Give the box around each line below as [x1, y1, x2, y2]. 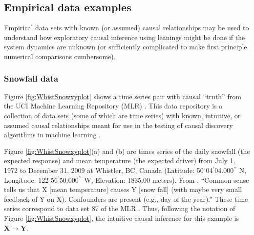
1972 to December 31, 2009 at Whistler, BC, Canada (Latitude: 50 [4, 165, 204, 175]
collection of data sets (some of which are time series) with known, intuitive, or [4, 110, 241, 120]
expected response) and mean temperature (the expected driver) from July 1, [4, 155, 235, 166]
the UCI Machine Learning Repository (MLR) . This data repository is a [4, 101, 223, 111]
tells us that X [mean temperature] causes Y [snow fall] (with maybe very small [4, 184, 242, 194]
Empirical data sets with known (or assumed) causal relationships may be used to [4, 22, 249, 33]
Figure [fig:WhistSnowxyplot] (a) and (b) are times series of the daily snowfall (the [4, 146, 250, 156]
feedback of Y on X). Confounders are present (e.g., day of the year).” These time [4, 193, 248, 204]
